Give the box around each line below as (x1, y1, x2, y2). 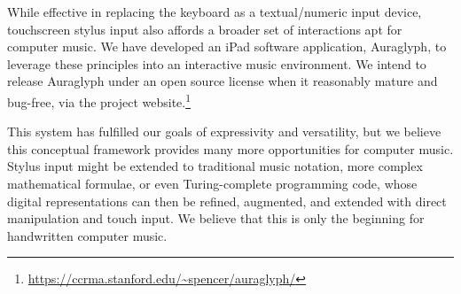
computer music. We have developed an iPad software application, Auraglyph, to (7, 37, 447, 56)
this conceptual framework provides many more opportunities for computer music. (7, 139, 454, 158)
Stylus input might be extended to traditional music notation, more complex (7, 157, 423, 175)
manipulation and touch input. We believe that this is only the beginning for (7, 209, 425, 228)
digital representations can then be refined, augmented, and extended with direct (7, 191, 447, 210)
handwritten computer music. (7, 226, 168, 244)
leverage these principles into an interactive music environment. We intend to (7, 54, 426, 73)
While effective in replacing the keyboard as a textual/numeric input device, (7, 3, 422, 20)
